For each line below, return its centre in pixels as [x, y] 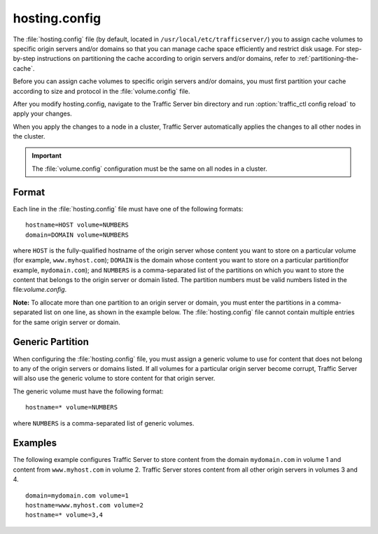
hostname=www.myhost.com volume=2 [84, 505]
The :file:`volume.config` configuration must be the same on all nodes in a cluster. [149, 169]
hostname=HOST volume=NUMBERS [77, 225]
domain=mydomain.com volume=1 [77, 496]
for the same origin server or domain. [66, 322]
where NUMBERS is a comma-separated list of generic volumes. [104, 423]
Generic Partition [51, 342]
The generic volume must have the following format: [88, 391]
